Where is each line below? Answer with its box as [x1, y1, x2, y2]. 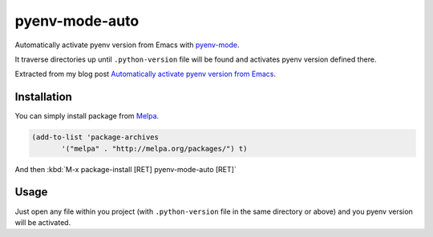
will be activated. [14, 217, 71, 227]
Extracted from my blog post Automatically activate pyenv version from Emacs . [14, 69, 277, 79]
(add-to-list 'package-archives [31, 133, 160, 142]
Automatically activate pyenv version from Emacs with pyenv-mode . [14, 40, 240, 50]
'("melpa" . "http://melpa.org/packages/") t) [61, 144, 248, 153]
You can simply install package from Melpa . [14, 111, 160, 121]
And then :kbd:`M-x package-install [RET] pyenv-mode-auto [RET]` [14, 164, 237, 174]
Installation [14, 90, 72, 104]
